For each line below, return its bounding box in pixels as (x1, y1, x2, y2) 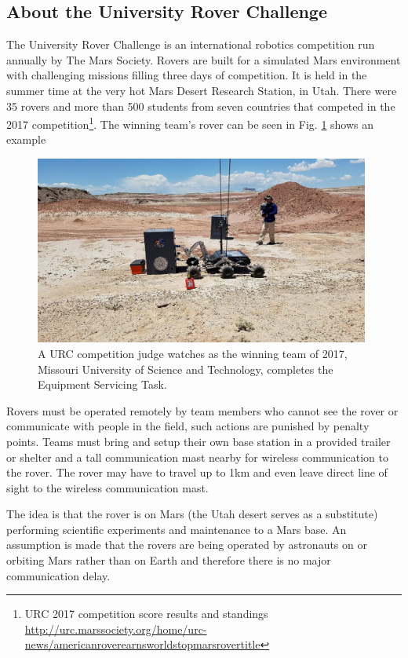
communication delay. (6, 567, 111, 583)
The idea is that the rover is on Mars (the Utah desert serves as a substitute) (6, 506, 378, 522)
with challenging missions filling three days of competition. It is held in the (6, 67, 367, 83)
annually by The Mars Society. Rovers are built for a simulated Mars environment (6, 51, 401, 68)
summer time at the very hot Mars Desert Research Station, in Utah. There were (6, 82, 397, 98)
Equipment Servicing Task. (38, 376, 167, 393)
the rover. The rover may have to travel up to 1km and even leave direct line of (6, 464, 388, 481)
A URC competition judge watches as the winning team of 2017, (38, 345, 348, 361)
